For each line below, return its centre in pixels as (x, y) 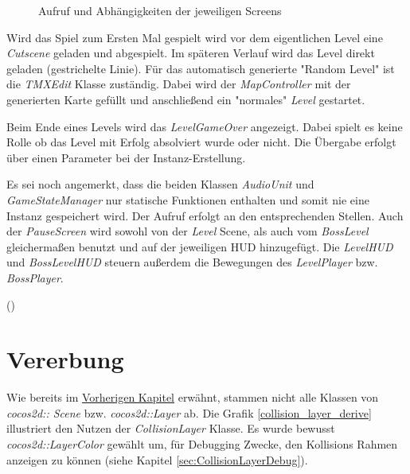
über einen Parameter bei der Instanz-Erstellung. (126, 157)
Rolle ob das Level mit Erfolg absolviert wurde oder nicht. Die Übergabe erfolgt (201, 142)
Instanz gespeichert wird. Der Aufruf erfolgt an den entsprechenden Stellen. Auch (205, 215)
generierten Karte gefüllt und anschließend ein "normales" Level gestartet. (186, 99)
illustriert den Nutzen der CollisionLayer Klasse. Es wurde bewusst (171, 428)
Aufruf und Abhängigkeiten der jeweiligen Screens (160, 10)
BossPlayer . (35, 277)
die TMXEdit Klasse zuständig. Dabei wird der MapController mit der (179, 84)
